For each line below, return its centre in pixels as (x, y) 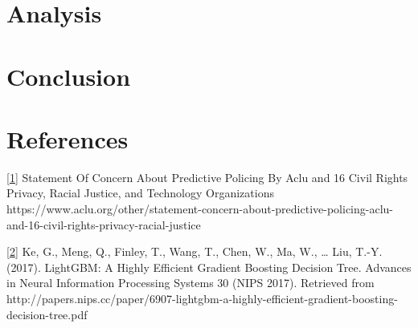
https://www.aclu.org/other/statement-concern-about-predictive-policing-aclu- (200, 209)
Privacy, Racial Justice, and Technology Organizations (140, 193)
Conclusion (69, 76)
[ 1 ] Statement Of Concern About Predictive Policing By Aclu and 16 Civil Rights (207, 177)
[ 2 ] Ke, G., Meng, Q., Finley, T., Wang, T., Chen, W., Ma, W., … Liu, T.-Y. (195, 251)
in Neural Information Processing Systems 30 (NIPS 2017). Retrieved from (191, 283)
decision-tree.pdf (47, 314)
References (68, 138)
